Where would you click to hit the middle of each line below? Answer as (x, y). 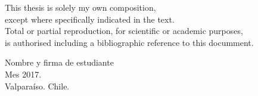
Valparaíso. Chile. (37, 86)
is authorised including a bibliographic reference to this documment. (129, 42)
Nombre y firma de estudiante (59, 62)
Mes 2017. (23, 74)
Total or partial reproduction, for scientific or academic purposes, (124, 31)
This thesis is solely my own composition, (80, 7)
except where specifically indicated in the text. (90, 19)
